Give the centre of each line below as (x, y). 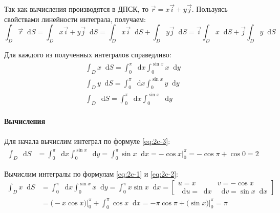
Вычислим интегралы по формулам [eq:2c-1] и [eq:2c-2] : (91, 173)
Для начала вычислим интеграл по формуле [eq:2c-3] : (87, 141)
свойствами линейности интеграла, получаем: (75, 19)
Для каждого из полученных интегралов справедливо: (88, 55)
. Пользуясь (210, 9)
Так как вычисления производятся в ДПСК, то (77, 9)
